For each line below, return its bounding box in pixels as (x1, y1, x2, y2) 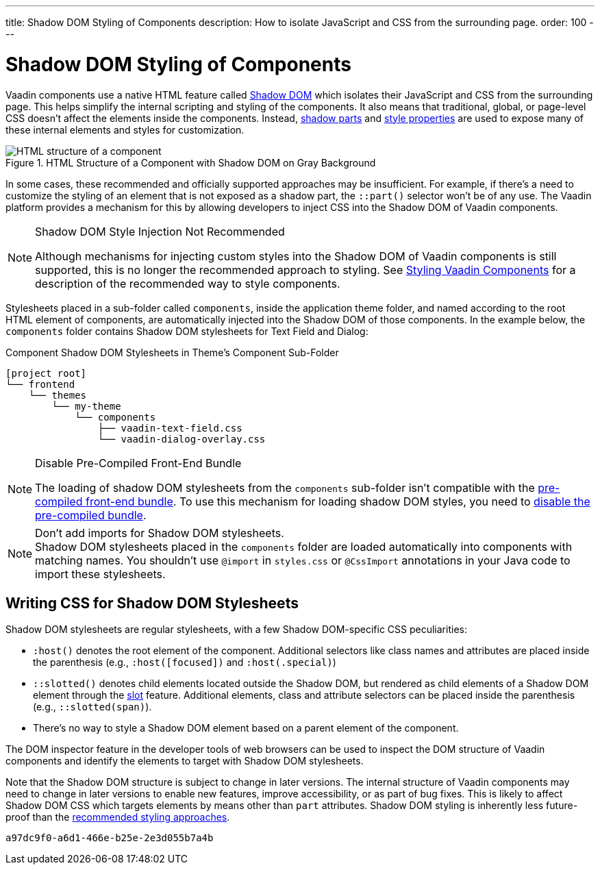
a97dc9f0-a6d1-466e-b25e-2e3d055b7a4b (5, 832, 214, 844)
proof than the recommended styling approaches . (5, 811, 230, 823)
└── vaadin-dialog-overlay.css (97, 433, 266, 445)
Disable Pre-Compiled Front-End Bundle (35, 456, 242, 470)
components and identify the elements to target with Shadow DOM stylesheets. (5, 755, 364, 767)
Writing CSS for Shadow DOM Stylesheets (5, 594, 299, 612)
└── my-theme (51, 400, 121, 412)
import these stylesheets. (35, 567, 166, 581)
